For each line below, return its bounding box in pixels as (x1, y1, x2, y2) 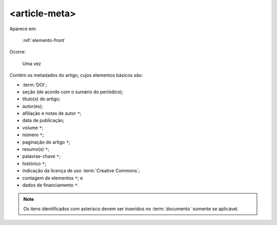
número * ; (22, 132, 45, 138)
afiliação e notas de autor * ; (22, 110, 82, 116)
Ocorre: (9, 49, 26, 55)
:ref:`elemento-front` (22, 37, 66, 43)
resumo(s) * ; (22, 146, 50, 152)
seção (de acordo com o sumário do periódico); (22, 89, 123, 95)
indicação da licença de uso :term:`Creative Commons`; (22, 168, 141, 174)
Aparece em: (9, 26, 37, 32)
